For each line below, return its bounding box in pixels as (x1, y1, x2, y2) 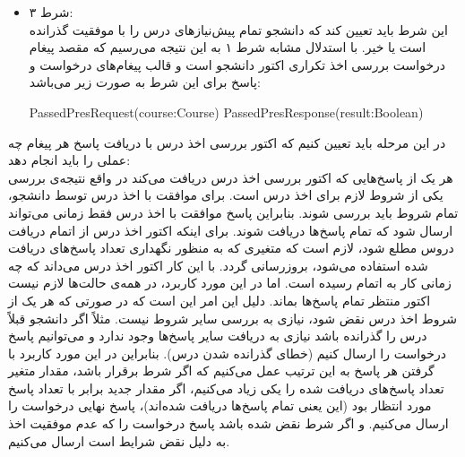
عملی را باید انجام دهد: (8, 151, 131, 169)
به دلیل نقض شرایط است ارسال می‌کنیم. (8, 431, 230, 450)
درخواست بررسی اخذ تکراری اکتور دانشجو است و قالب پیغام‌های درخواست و (29, 55, 446, 73)
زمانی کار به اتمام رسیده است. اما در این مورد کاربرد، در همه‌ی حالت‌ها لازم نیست (8, 273, 452, 292)
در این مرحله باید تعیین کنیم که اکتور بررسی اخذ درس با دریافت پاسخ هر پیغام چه (8, 133, 446, 151)
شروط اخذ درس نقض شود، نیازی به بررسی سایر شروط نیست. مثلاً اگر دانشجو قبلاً (8, 308, 457, 327)
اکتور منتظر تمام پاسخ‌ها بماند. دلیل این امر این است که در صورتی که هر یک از (8, 290, 431, 309)
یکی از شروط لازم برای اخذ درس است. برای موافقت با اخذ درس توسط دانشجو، (8, 185, 443, 204)
